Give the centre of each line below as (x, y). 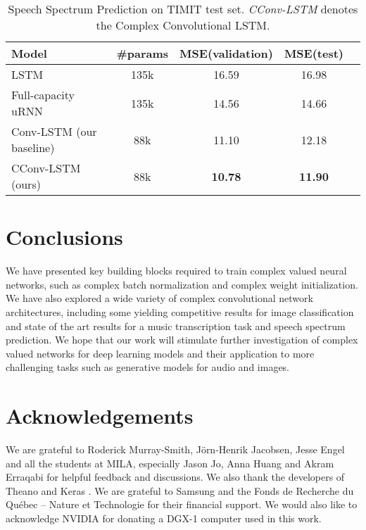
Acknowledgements (100, 416)
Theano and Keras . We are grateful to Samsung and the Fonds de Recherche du (180, 490)
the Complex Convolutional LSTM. (183, 25)
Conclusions (64, 237)
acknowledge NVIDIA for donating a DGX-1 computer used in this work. (164, 518)
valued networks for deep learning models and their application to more (160, 353)
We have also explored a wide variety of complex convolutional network (159, 298)
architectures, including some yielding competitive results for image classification (180, 311)
